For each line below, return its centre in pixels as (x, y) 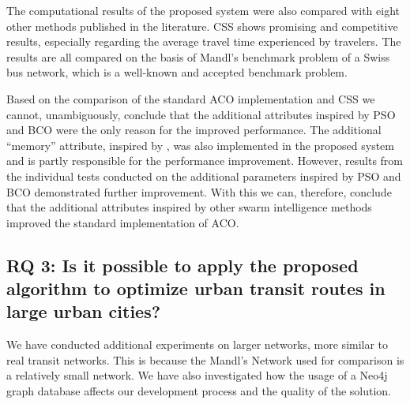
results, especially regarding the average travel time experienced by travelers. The (204, 41)
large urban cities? (84, 311)
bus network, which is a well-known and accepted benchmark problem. (177, 72)
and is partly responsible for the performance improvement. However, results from (205, 161)
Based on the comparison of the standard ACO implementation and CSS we (191, 98)
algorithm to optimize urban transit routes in (196, 288)
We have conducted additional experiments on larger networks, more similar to (197, 344)
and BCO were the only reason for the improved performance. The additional (194, 130)
